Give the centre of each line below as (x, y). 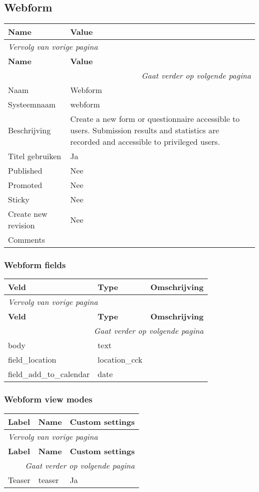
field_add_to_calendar (49, 374)
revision (21, 225)
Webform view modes (48, 399)
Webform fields (35, 265)
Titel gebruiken (35, 156)
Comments (27, 240)
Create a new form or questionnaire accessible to (155, 119)
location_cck (120, 360)
